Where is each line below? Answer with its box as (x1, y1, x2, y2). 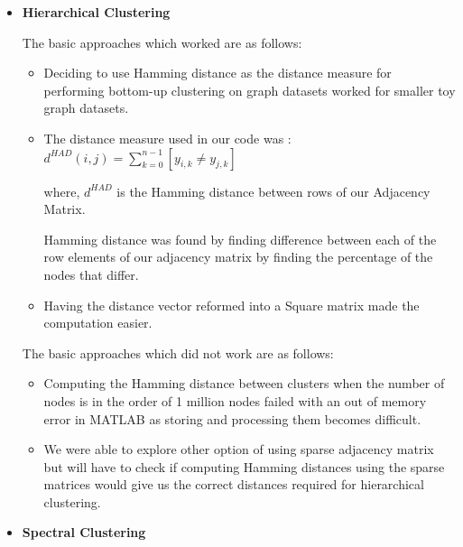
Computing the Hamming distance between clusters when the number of (43, 374, 445, 393)
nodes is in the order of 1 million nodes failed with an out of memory (43, 391, 427, 410)
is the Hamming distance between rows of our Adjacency (116, 181, 431, 200)
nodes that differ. (43, 264, 139, 283)
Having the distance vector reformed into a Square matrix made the (43, 295, 420, 314)
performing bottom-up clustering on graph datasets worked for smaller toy (43, 80, 456, 99)
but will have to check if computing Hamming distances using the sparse (43, 457, 445, 476)
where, (43, 181, 80, 200)
